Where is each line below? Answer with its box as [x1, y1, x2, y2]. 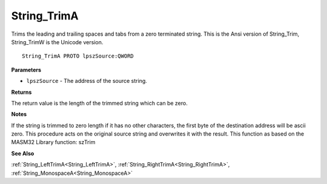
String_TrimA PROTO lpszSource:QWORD [22, 53, 134, 60]
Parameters [11, 66, 42, 73]
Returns [11, 88, 32, 96]
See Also [11, 149, 35, 157]
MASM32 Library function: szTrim [11, 139, 96, 146]
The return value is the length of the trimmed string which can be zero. [11, 99, 188, 107]
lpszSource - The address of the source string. [26, 77, 148, 85]
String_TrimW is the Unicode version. [11, 38, 104, 45]
